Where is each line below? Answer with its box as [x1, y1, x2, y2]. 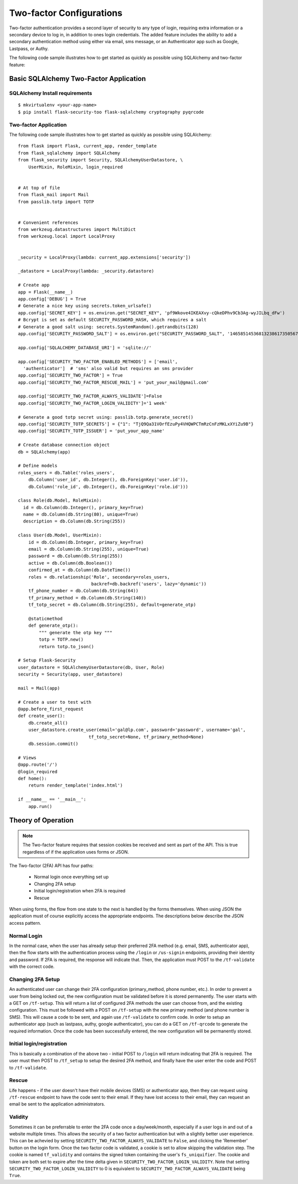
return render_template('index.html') [28, 783, 123, 788]
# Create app [18, 282, 50, 288]
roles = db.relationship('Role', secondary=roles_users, [28, 574, 170, 580]
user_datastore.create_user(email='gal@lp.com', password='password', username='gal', [28, 727, 246, 733]
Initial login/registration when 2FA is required [34, 888, 126, 894]
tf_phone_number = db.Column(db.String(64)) [28, 588, 139, 593]
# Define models [18, 463, 58, 469]
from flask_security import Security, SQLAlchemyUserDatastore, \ [18, 157, 183, 163]
